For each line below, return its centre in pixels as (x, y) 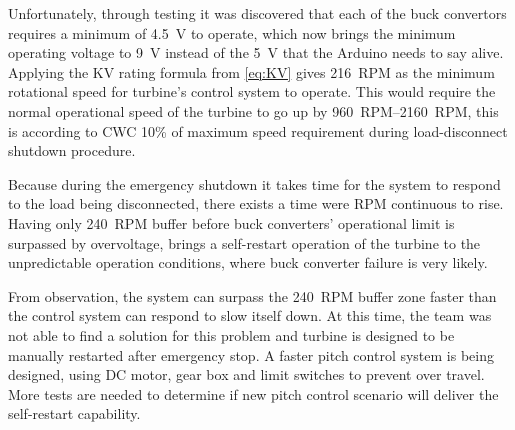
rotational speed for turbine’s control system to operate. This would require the (252, 91)
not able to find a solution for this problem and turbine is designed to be (231, 334)
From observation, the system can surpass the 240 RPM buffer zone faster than (252, 295)
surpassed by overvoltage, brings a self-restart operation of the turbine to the (244, 242)
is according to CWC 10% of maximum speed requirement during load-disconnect (258, 130)
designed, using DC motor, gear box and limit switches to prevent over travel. (246, 374)
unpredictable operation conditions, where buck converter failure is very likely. (248, 262)
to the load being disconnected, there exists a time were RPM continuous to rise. (256, 203)
